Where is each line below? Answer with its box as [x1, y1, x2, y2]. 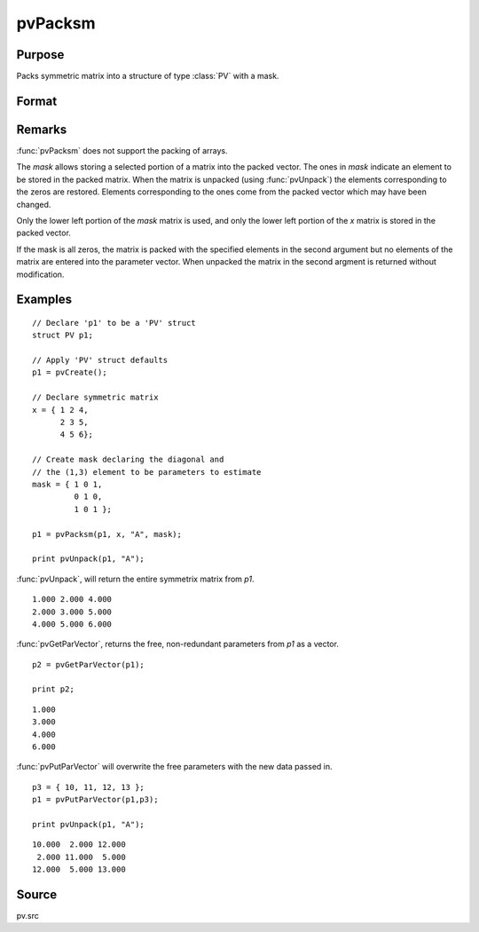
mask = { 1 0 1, [32, 479, 103, 489]
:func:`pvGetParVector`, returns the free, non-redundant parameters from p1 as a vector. [16, 639, 339, 650]
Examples [16, 292, 73, 307]
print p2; [32, 684, 75, 694]
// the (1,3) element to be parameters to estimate [32, 467, 262, 477]
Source [16, 887, 58, 902]
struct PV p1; [32, 330, 93, 341]
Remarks [16, 122, 67, 137]
